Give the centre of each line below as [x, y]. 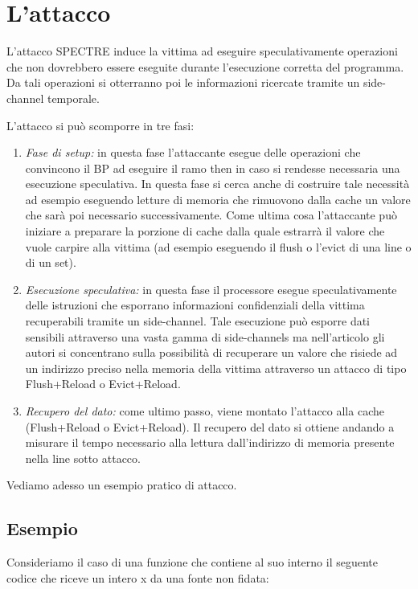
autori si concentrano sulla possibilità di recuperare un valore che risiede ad [211, 352]
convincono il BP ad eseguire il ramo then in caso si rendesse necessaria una [213, 168]
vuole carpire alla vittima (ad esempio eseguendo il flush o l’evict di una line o [218, 246]
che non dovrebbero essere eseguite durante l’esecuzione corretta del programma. [205, 66]
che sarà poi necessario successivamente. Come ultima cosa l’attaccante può [211, 215]
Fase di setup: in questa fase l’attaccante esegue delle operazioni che [193, 152]
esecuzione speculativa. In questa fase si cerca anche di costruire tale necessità [217, 184]
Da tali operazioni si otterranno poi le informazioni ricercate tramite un [183, 82]
